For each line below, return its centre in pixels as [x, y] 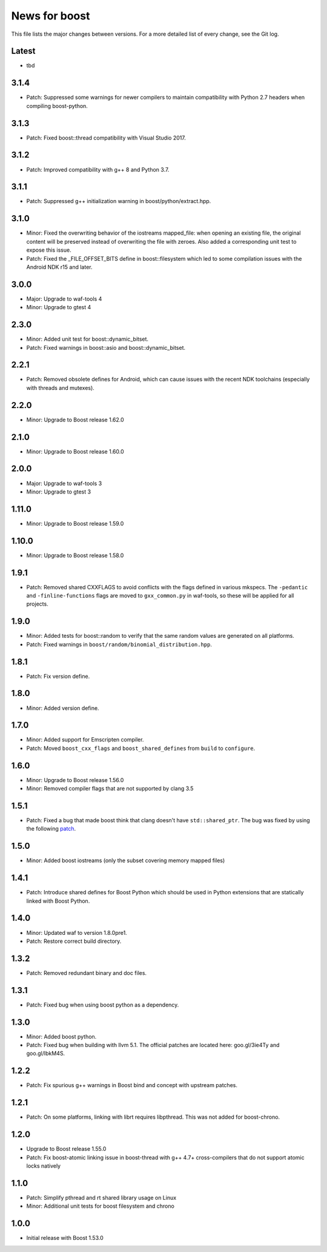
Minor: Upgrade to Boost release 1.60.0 [75, 451]
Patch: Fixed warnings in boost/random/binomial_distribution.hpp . [119, 644]
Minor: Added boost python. [61, 1036]
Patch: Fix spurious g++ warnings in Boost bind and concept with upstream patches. [132, 1085]
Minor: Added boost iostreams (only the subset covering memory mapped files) [126, 860]
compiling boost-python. [57, 105]
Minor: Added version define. [63, 708]
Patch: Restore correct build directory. [74, 941]
